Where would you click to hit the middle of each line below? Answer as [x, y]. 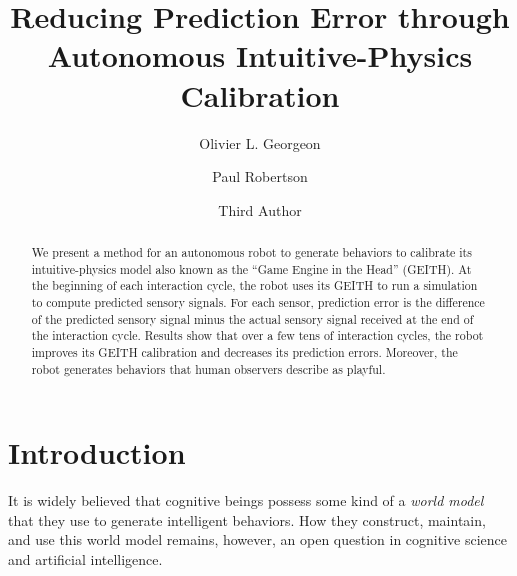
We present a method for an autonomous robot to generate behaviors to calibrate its [251, 252]
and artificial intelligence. [85, 559]
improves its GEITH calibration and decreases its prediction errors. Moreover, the [244, 352]
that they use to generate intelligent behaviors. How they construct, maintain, [247, 519]
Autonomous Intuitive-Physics [260, 55]
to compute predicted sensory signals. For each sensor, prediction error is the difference [258, 302]
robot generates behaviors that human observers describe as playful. [208, 368]
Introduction [97, 452]
